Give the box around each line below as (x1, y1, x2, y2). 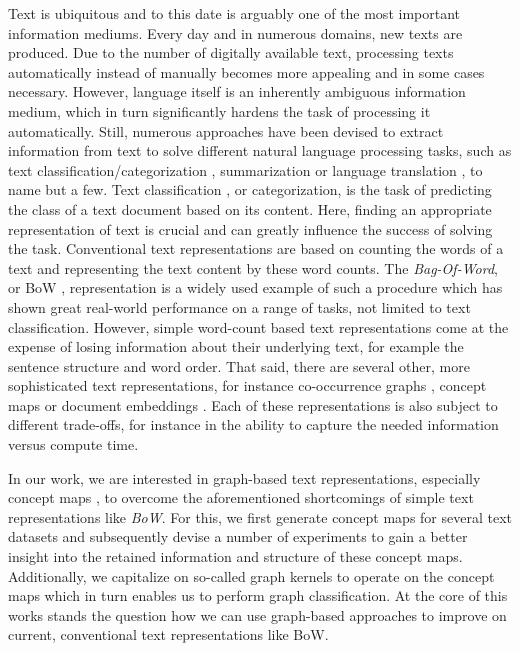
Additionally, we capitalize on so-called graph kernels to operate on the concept (8, 565, 495, 586)
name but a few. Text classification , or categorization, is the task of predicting (8, 179, 492, 200)
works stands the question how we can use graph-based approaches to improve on (8, 604, 507, 625)
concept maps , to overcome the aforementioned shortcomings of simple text (8, 487, 474, 508)
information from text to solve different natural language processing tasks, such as (8, 140, 512, 161)
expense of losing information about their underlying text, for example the (8, 336, 464, 357)
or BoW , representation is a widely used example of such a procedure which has (8, 277, 503, 298)
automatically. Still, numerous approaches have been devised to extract (8, 120, 444, 141)
